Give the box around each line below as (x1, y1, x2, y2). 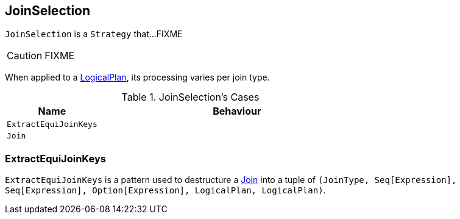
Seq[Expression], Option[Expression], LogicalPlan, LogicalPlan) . (5, 185, 326, 196)
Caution (7, 49, 43, 62)
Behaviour (213, 105, 261, 118)
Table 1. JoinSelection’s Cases (121, 91, 260, 104)
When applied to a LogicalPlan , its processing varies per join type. (5, 72, 270, 83)
